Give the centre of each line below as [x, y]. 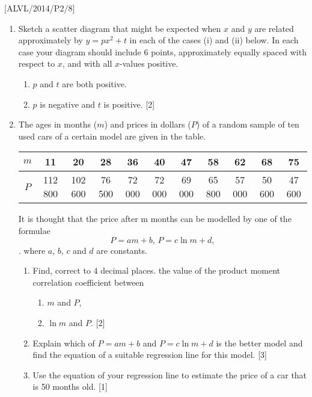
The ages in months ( [58, 124]
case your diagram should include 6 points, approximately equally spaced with [162, 51]
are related [274, 28]
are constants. [122, 250]
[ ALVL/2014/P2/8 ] [40, 8]
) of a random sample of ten [248, 124]
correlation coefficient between [88, 282]
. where [32, 250]
